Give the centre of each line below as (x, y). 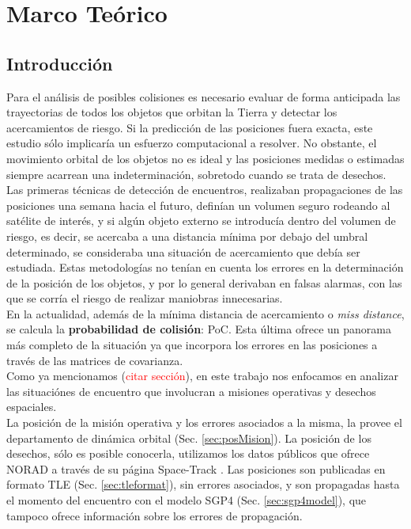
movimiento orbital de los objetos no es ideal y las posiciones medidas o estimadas (205, 158)
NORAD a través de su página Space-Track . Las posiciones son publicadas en (196, 468)
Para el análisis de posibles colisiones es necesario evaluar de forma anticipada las (204, 96)
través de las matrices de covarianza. (95, 360)
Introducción (60, 63)
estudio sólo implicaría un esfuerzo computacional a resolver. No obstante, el (192, 143)
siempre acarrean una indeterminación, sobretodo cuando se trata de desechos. (196, 174)
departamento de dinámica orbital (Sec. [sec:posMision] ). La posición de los (189, 438)
